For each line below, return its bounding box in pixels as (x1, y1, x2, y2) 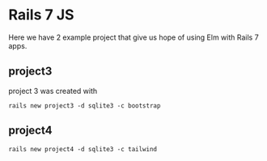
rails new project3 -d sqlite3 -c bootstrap (8, 101, 161, 110)
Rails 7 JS (8, 6, 74, 24)
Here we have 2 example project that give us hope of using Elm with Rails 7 (8, 32, 259, 42)
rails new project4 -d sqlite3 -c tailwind (8, 145, 158, 153)
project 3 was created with (8, 86, 98, 95)
